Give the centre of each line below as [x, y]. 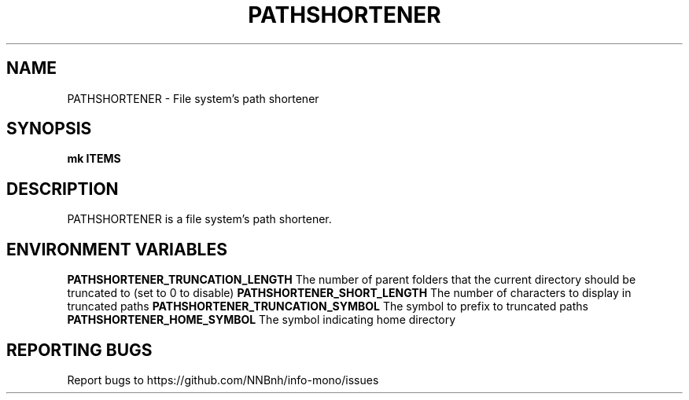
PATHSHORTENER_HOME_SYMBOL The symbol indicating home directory [262, 320]
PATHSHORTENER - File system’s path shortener [193, 98]
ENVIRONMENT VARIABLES [117, 249]
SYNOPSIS [49, 129]
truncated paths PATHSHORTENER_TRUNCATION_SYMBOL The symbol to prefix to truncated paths [328, 306]
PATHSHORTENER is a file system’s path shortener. [199, 219]
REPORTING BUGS [79, 350]
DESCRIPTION [63, 189]
